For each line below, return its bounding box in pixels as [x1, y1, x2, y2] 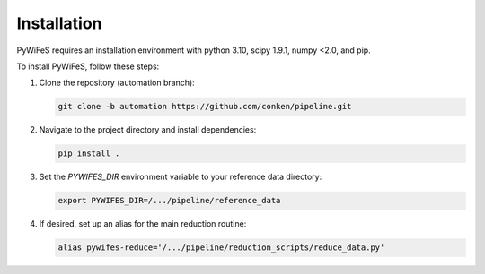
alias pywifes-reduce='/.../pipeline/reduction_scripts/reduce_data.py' [57, 243, 385, 253]
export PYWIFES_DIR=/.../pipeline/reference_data [57, 195, 281, 206]
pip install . [57, 149, 120, 158]
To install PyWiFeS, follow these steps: [16, 61, 160, 72]
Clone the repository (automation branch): [39, 77, 195, 89]
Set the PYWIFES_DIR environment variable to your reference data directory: [39, 171, 322, 183]
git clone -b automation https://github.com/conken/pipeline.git [57, 101, 352, 112]
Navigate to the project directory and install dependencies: [39, 124, 257, 135]
